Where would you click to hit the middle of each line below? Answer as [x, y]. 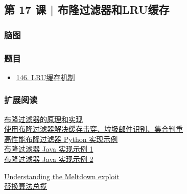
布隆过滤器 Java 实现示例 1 [49, 149]
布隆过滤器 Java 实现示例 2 [49, 159]
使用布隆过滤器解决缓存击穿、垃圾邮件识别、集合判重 [93, 129]
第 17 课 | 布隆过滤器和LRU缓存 [87, 9]
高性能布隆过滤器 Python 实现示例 [61, 139]
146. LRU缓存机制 [45, 77]
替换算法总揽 [26, 186]
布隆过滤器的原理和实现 [43, 119]
